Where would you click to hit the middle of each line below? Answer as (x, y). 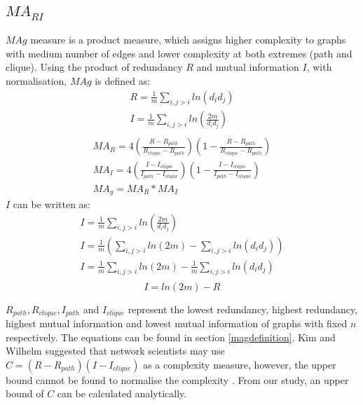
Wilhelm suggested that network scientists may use (115, 351)
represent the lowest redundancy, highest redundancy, (243, 309)
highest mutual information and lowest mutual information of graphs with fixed (177, 323)
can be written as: (52, 204)
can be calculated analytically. (122, 393)
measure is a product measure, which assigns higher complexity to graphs (188, 40)
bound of (25, 393)
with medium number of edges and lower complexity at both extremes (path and (179, 53)
